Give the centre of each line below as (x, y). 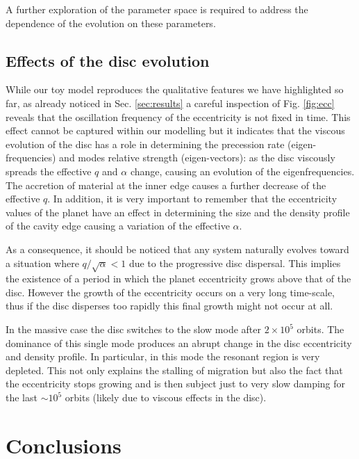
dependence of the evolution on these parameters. (111, 23)
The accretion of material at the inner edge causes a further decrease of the (166, 185)
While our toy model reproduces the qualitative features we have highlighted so (175, 89)
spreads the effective (49, 171)
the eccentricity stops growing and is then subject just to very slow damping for (176, 384)
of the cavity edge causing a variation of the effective (118, 226)
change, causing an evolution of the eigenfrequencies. (242, 171)
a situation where (42, 263)
